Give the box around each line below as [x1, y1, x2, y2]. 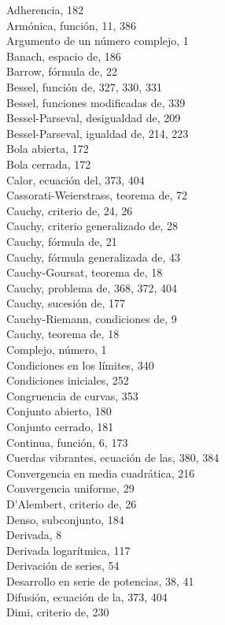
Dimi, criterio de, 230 [6, 604, 109, 620]
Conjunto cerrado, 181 [6, 419, 114, 435]
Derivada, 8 [6, 526, 62, 543]
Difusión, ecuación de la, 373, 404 [6, 588, 168, 605]
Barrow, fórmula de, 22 [6, 63, 118, 80]
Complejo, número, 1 [6, 341, 107, 358]
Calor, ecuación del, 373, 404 [6, 171, 145, 188]
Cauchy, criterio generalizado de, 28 [6, 218, 178, 234]
